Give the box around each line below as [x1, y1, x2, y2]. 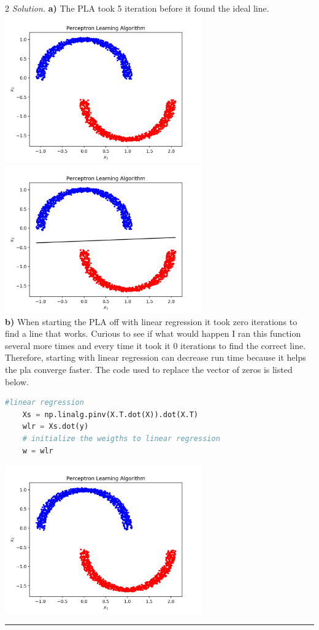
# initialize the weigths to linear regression [22, 434, 220, 443]
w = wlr [22, 446, 53, 455]
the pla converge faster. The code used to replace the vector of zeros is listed [5, 363, 293, 376]
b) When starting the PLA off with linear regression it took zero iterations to [5, 315, 298, 328]
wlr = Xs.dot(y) [22, 422, 89, 431]
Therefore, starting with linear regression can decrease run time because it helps [5, 351, 306, 364]
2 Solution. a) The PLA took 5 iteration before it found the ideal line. [5, 2, 269, 14]
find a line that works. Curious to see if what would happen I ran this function [5, 327, 301, 340]
